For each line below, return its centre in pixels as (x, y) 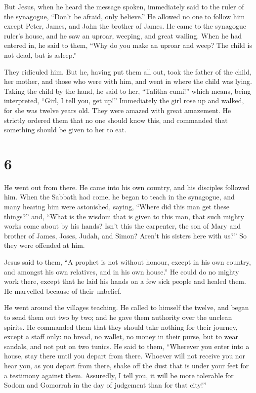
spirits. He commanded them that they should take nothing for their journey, (121, 327)
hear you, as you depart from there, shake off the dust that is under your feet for (127, 365)
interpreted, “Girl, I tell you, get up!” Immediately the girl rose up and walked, (124, 100)
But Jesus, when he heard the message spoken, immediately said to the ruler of (124, 6)
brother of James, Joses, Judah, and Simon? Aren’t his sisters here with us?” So (125, 235)
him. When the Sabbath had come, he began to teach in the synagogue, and (119, 197)
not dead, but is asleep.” (41, 55)
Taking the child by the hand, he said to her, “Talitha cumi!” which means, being (128, 91)
